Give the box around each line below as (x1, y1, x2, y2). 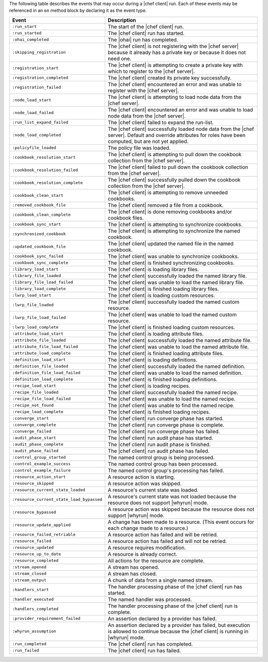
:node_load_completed (12, 132, 62, 138)
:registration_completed (12, 75, 68, 80)
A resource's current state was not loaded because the (107, 493, 237, 500)
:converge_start (12, 416, 49, 421)
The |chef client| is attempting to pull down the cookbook (107, 151, 242, 158)
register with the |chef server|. (107, 87, 179, 94)
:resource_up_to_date (12, 551, 62, 557)
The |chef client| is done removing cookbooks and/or (107, 208, 232, 215)
